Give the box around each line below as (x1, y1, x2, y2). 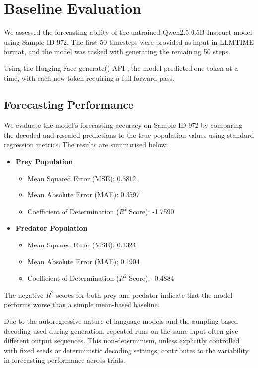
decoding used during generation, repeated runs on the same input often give (4, 325, 238, 336)
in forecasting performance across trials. (4, 355, 125, 365)
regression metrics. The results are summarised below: (4, 139, 168, 150)
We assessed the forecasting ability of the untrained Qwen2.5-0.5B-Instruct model (4, 27, 252, 37)
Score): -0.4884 (129, 273, 174, 283)
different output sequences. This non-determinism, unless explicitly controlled (4, 335, 240, 346)
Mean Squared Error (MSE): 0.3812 (27, 173, 136, 183)
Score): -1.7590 (129, 206, 174, 216)
